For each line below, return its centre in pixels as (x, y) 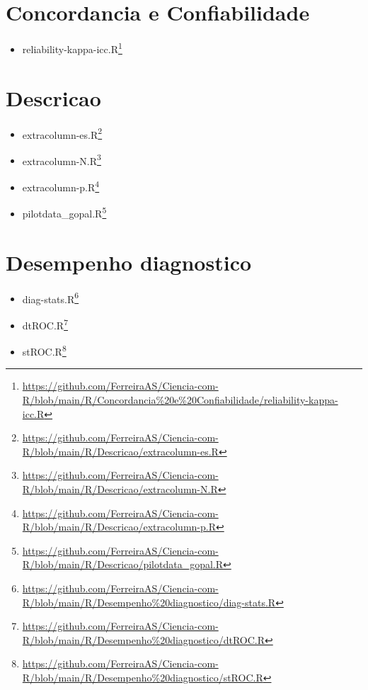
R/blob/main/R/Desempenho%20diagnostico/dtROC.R (143, 639)
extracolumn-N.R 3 (62, 159)
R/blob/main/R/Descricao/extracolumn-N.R (120, 488)
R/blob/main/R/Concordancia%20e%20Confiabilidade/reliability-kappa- (180, 399)
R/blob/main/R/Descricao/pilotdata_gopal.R (123, 564)
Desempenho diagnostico (129, 262)
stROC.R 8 (44, 350)
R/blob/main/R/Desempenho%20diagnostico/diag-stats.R (149, 602)
